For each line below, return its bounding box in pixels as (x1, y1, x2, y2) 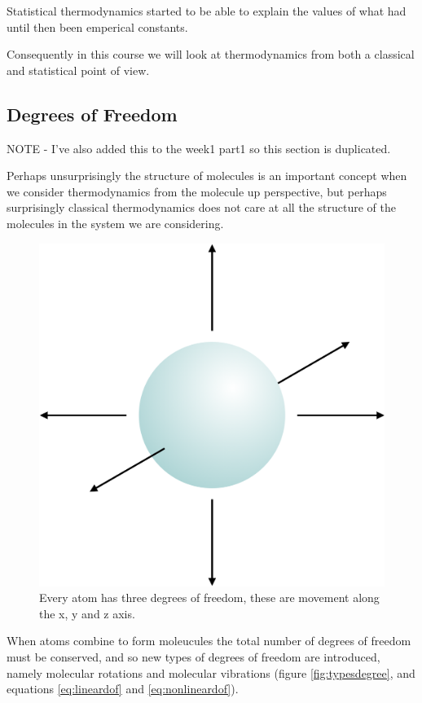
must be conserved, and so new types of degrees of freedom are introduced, (7, 648, 380, 666)
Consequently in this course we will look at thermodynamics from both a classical (7, 46, 415, 63)
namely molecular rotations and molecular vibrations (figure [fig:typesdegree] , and (7, 664, 415, 681)
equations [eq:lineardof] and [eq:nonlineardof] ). (7, 680, 239, 697)
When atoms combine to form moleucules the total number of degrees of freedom (7, 632, 411, 649)
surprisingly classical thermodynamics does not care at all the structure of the (7, 199, 396, 216)
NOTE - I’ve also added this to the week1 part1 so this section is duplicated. (7, 139, 391, 156)
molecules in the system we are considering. (7, 214, 224, 231)
